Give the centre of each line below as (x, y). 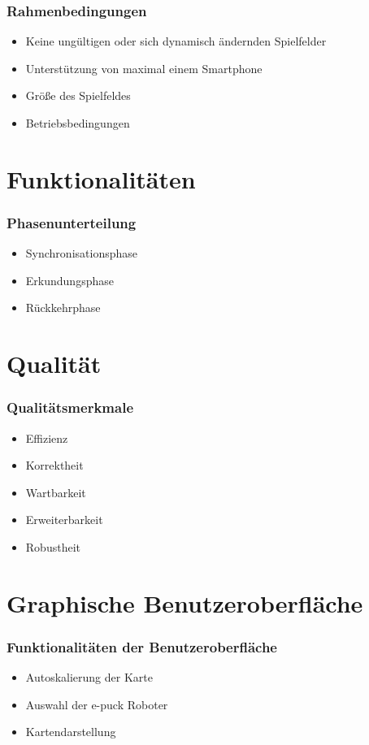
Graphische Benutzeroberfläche (185, 602)
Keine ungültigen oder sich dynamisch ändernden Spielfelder (176, 41)
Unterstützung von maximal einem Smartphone (144, 68)
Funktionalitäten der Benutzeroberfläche (142, 646)
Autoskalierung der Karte (89, 677)
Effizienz (47, 437)
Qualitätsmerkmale (70, 407)
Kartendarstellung (71, 732)
